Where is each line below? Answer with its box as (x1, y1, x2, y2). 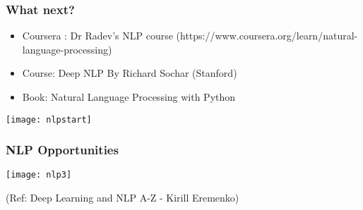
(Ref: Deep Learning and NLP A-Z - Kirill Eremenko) (6, 190, 239, 205)
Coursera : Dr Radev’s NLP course (22, 28, 173, 43)
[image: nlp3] (6, 170, 72, 180)
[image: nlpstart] (6, 114, 92, 125)
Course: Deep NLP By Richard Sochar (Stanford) (22, 66, 237, 80)
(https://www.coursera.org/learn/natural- (176, 28, 358, 43)
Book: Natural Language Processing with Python (22, 89, 236, 104)
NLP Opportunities (6, 141, 119, 159)
